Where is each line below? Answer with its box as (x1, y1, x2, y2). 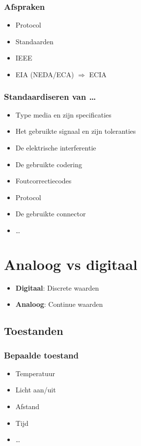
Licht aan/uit (15, 385, 56, 395)
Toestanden (4, 323, 63, 338)
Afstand (15, 401, 40, 412)
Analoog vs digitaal (4, 254, 138, 274)
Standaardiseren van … (4, 90, 96, 102)
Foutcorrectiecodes (15, 176, 72, 186)
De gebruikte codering (15, 159, 83, 169)
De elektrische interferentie (15, 143, 96, 152)
